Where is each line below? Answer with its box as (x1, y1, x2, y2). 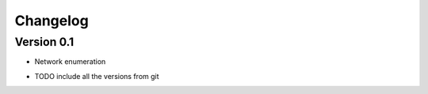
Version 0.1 (14, 35, 75, 49)
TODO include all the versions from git (34, 71, 159, 81)
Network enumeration (34, 57, 106, 66)
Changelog (14, 12, 89, 29)
